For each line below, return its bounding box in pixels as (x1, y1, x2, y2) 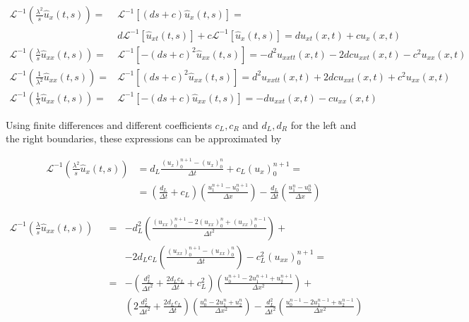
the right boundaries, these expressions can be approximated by (6, 131, 282, 146)
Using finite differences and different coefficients (6, 117, 212, 132)
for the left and (290, 117, 357, 132)
